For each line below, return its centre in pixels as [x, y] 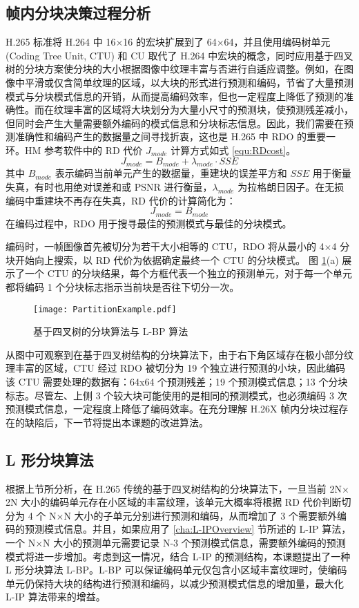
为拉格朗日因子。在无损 [291, 186]
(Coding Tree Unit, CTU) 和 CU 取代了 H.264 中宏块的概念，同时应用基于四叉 [179, 55]
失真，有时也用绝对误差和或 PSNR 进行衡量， [109, 186]
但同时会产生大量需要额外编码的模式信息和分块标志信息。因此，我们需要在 [175, 123]
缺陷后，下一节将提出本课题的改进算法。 [116, 422]
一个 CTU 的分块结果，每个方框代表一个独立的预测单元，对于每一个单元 [188, 273]
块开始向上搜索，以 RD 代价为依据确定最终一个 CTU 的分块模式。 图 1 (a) [172, 259]
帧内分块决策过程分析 [78, 13]
